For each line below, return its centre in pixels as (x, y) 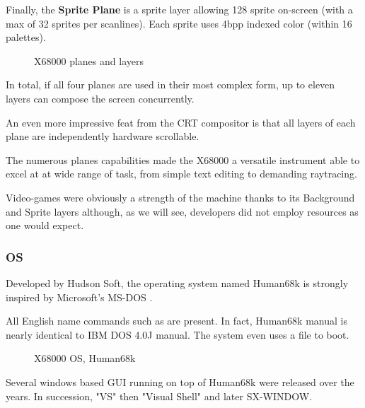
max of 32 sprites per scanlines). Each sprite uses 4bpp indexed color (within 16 (179, 23)
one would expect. (45, 225)
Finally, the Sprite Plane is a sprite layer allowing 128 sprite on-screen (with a (179, 9)
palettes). (26, 37)
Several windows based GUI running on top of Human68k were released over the (180, 381)
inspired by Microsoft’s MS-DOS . (79, 297)
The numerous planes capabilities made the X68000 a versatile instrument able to (183, 159)
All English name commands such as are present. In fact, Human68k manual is (176, 321)
